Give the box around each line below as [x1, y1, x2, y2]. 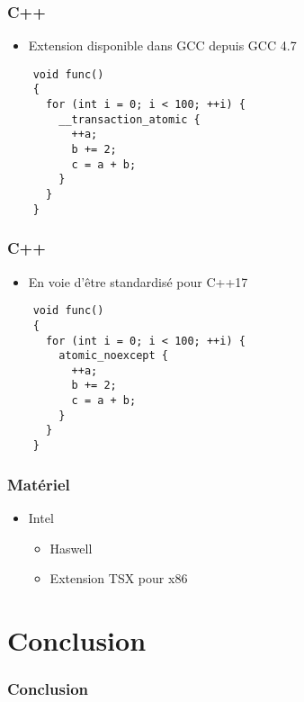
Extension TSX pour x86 [49, 569, 188, 588]
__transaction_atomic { [58, 112, 201, 126]
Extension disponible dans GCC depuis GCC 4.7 [28, 36, 297, 55]
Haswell [49, 538, 93, 557]
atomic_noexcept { [58, 349, 168, 363]
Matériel [7, 472, 70, 495]
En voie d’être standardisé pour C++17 [28, 272, 248, 291]
